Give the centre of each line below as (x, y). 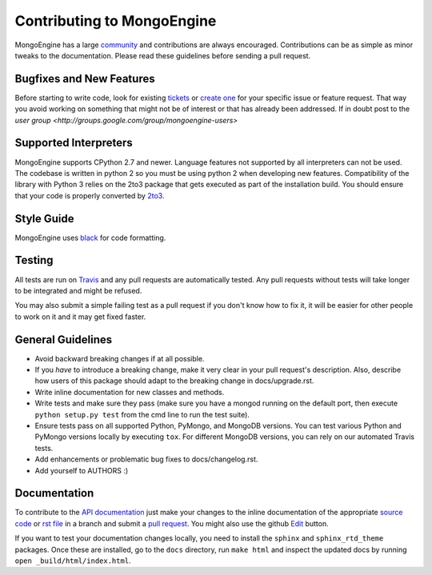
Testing (34, 260)
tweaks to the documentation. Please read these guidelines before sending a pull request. (163, 55)
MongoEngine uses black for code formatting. (90, 238)
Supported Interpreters (74, 143)
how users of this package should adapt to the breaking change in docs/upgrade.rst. (174, 381)
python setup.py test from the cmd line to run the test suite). (142, 414)
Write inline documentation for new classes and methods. (130, 392)
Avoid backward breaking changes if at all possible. (120, 358)
